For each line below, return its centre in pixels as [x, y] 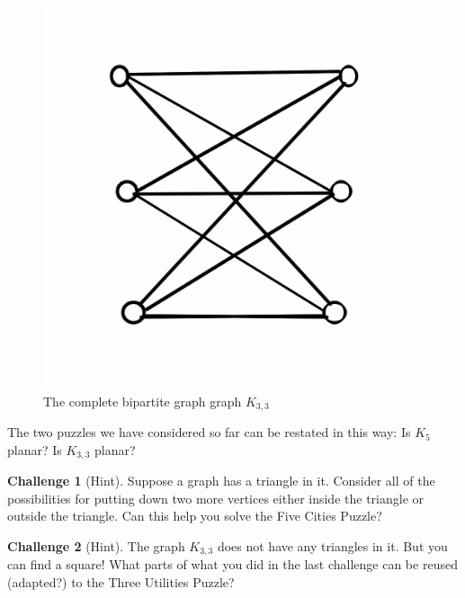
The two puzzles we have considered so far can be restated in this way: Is [209, 432]
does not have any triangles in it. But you [332, 545]
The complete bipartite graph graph [143, 401]
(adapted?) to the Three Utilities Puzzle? [121, 581]
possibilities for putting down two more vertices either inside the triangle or [216, 498]
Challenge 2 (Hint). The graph [96, 545]
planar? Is [35, 449]
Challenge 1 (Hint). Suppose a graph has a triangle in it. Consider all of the [221, 481]
